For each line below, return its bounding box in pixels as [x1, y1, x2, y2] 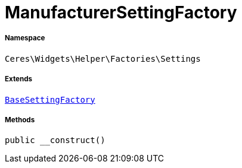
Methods [5, 115, 35, 124]
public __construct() [5, 135, 106, 145]
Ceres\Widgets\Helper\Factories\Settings [5, 53, 201, 64]
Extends [5, 75, 33, 84]
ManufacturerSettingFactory [5, 2, 237, 23]
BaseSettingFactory [5, 94, 95, 104]
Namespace [5, 34, 45, 43]
